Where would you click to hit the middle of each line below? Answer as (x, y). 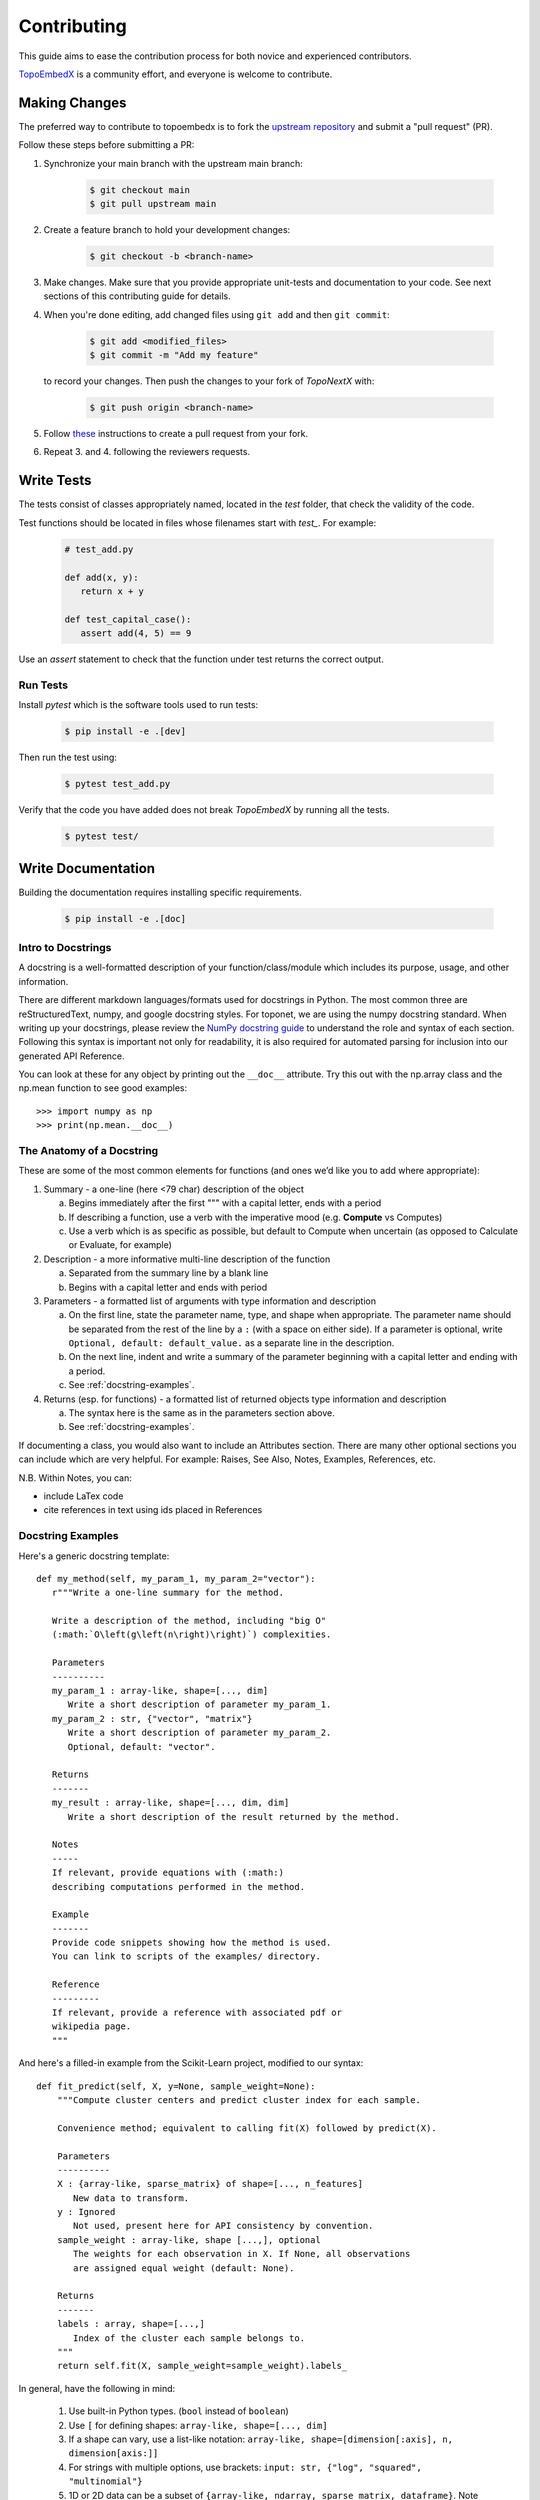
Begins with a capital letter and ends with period (168, 1287)
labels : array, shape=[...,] (130, 2324)
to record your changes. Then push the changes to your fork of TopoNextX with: (209, 381)
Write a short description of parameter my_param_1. (199, 1704)
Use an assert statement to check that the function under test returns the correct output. (201, 659)
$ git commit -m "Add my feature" (174, 355)
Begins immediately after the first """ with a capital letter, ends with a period (225, 1203)
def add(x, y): (101, 577)
